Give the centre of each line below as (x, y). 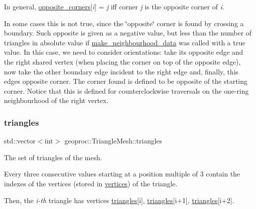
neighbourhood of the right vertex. (56, 100)
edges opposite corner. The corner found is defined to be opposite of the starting (126, 81)
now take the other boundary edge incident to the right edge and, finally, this (121, 71)
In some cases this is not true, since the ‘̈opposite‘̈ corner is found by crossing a (124, 23)
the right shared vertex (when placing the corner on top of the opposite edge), (122, 61)
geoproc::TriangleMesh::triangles (113, 141)
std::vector (20, 141)
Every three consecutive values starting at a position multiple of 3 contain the (122, 174)
